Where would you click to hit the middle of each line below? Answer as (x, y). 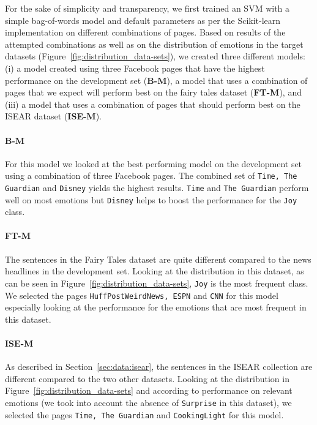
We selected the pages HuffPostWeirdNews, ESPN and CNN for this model (142, 295)
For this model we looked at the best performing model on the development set (154, 163)
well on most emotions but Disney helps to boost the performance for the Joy (151, 199)
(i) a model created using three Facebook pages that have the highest (135, 68)
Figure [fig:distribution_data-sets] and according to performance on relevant (149, 390)
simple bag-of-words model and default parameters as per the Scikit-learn (143, 20)
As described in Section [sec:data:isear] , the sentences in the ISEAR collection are (159, 367)
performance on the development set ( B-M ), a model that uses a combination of (156, 80)
